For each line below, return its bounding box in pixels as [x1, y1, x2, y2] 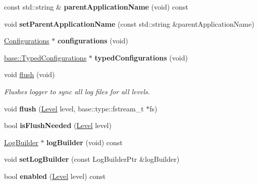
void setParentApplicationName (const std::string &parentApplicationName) [4, 18, 254, 29]
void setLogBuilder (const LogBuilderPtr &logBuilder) [4, 154, 180, 164]
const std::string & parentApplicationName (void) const [4, 2, 188, 12]
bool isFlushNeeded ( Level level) [4, 120, 112, 131]
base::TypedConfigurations [4, 52, 87, 63]
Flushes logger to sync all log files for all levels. [4, 86, 150, 96]
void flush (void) [4, 69, 55, 80]
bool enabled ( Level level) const [4, 170, 106, 181]
